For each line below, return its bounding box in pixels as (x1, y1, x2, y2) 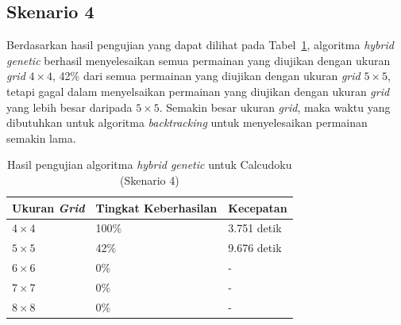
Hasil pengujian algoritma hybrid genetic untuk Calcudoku (7, 156, 292, 173)
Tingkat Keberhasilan (95, 199, 218, 216)
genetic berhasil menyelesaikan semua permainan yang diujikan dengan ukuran (6, 52, 391, 68)
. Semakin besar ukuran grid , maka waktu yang (159, 98, 391, 115)
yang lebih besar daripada (6, 98, 133, 115)
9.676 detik (228, 239, 282, 256)
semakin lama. (6, 129, 76, 146)
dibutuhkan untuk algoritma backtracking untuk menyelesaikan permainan (6, 114, 368, 131)
